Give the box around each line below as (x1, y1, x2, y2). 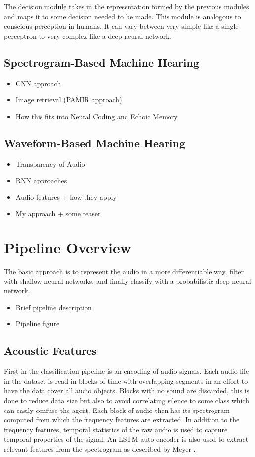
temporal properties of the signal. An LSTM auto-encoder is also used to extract (4, 434, 249, 444)
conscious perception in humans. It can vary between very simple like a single (4, 21, 239, 31)
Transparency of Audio (15, 158, 85, 169)
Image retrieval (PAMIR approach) (15, 94, 122, 105)
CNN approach (15, 78, 61, 88)
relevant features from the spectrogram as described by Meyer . (4, 443, 196, 454)
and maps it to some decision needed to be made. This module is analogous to (4, 11, 241, 21)
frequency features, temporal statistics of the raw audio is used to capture (4, 424, 228, 434)
